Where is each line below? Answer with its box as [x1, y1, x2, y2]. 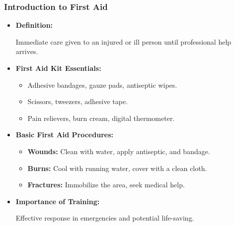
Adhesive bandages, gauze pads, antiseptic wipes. [27, 79, 177, 90]
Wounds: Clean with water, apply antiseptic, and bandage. [27, 146, 210, 156]
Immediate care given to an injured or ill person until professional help [15, 36, 232, 47]
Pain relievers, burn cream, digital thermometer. [27, 113, 175, 123]
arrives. [15, 46, 38, 56]
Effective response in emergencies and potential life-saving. [15, 213, 194, 223]
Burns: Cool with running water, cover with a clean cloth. [27, 163, 207, 173]
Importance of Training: [15, 196, 100, 206]
